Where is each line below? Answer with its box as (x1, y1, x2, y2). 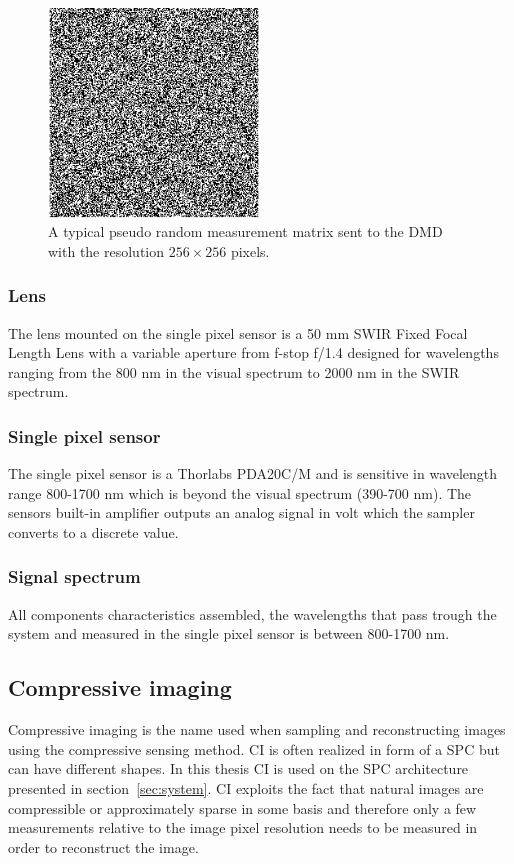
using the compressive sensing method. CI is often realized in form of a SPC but (8, 738, 500, 759)
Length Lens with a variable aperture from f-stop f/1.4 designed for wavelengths (8, 342, 499, 363)
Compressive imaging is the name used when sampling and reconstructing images (8, 719, 506, 740)
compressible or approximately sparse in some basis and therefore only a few (8, 797, 477, 818)
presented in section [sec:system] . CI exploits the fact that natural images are (8, 777, 484, 798)
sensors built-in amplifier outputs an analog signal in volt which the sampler (8, 502, 475, 523)
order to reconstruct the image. (8, 836, 199, 857)
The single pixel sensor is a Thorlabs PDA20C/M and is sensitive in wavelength (8, 463, 498, 484)
